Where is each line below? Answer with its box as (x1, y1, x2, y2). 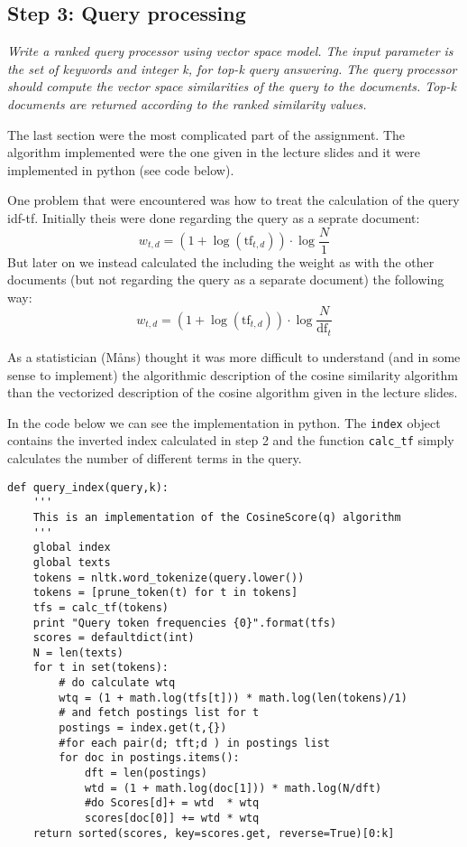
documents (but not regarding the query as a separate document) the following (7, 270, 444, 289)
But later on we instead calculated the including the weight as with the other (7, 252, 435, 271)
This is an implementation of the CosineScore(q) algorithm (32, 510, 401, 524)
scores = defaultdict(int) (32, 631, 195, 645)
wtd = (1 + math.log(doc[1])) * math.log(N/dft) (84, 781, 382, 795)
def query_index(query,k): (7, 480, 169, 494)
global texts (32, 555, 111, 569)
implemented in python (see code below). (7, 160, 234, 179)
